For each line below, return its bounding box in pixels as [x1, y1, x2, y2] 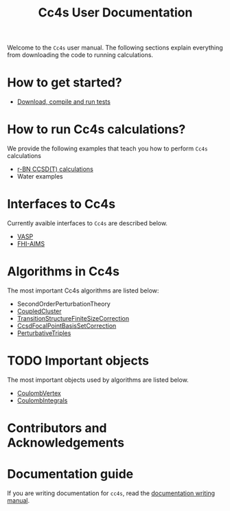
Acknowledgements [7, 435, 125, 451]
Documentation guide [7, 466, 134, 482]
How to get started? [7, 75, 122, 91]
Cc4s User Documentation [38, 5, 193, 21]
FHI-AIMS [16, 240, 45, 248]
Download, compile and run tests [16, 98, 111, 106]
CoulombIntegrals [16, 396, 68, 405]
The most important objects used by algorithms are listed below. [7, 376, 189, 384]
